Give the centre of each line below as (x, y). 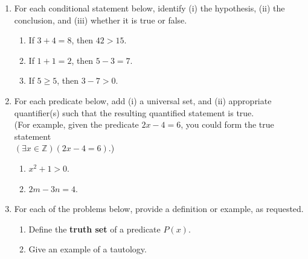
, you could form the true (227, 124)
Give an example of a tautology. (88, 249)
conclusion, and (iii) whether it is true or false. (101, 20)
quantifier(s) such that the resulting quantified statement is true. (134, 112)
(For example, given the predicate (76, 124)
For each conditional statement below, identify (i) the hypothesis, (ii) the (149, 8)
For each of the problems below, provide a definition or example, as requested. (159, 209)
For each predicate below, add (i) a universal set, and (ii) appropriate (143, 100)
